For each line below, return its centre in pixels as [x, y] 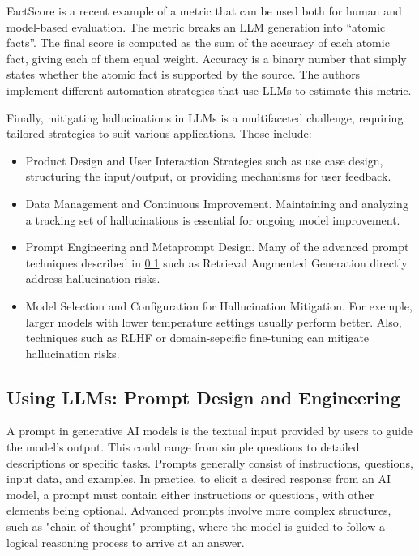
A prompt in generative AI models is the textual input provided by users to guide [209, 431]
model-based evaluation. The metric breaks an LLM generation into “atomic [196, 26]
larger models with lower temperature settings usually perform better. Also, [214, 321]
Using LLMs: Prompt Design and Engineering [203, 397]
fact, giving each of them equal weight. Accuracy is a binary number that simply [207, 58]
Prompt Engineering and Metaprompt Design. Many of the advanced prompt [217, 247]
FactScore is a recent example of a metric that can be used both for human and [204, 11]
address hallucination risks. [93, 278]
